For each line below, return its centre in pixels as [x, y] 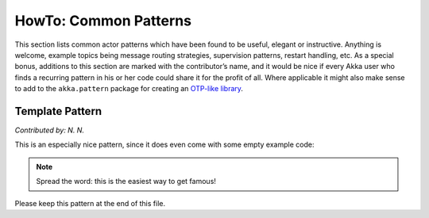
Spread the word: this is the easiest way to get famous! [126, 182]
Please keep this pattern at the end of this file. [90, 203]
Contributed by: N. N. [50, 130]
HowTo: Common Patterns [103, 21]
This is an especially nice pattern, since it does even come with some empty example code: [164, 145]
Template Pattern [58, 111]
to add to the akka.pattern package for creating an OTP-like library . [129, 89]
